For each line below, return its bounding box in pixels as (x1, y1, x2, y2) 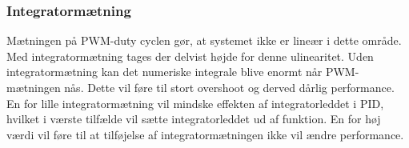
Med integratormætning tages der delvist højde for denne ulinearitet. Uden (6, 47, 374, 64)
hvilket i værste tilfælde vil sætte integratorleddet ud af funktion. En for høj (6, 110, 381, 127)
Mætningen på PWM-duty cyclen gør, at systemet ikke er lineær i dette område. (6, 32, 402, 49)
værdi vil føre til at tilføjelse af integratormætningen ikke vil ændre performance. (6, 126, 404, 142)
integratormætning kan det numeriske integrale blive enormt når (6, 63, 323, 80)
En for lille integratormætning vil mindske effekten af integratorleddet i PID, (6, 94, 384, 111)
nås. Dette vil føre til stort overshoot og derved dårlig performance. (64, 79, 395, 95)
